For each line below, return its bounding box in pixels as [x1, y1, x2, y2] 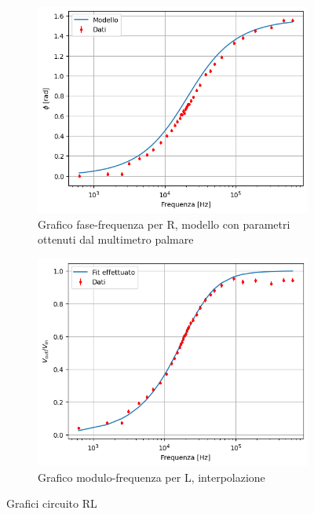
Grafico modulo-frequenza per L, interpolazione [38, 468, 265, 485]
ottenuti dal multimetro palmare [38, 231, 194, 248]
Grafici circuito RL [6, 495, 97, 512]
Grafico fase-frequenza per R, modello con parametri [38, 215, 290, 232]
